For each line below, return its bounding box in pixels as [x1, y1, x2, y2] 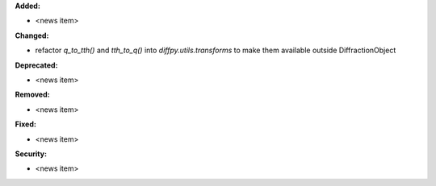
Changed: [15, 31, 49, 40]
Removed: [15, 89, 50, 100]
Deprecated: [15, 60, 58, 70]
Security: [15, 149, 48, 159]
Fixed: [15, 119, 36, 129]
